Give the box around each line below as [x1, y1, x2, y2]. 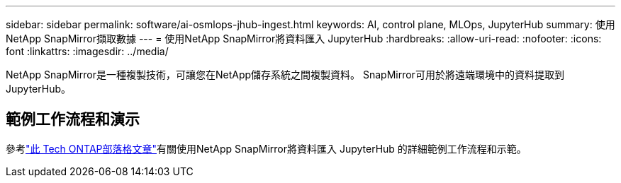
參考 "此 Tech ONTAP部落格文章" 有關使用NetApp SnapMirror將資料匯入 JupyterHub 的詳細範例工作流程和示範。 [6, 142, 527, 155]
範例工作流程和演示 [6, 110, 140, 129]
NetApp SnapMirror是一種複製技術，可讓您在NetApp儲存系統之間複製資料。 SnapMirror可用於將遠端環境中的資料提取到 [6, 69, 564, 81]
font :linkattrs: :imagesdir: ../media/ [6, 45, 169, 57]
